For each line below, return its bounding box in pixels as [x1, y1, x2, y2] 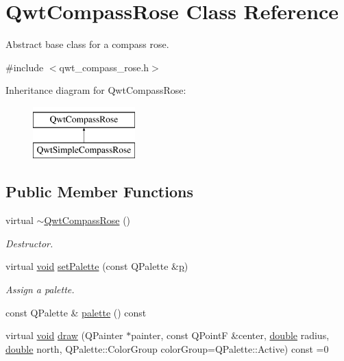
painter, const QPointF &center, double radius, [131, 328, 330, 343]
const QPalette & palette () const [5, 305, 147, 319]
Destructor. [5, 236, 53, 250]
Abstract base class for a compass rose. [5, 37, 169, 51]
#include [5, 60, 44, 74]
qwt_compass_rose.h [59, 60, 149, 74]
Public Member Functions [5, 181, 193, 202]
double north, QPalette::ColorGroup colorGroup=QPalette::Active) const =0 [5, 341, 329, 356]
